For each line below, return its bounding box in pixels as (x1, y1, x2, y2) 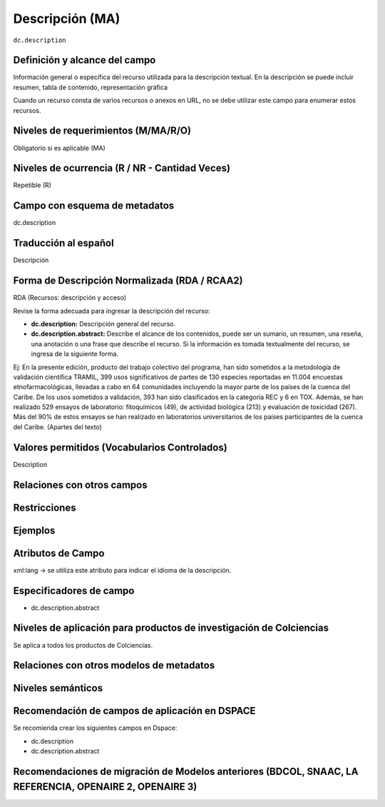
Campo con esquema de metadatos (13, 200, 175, 212)
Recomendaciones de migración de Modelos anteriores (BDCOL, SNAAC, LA (13, 766, 359, 778)
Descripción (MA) (13, 11, 120, 26)
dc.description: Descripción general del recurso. (31, 319, 176, 328)
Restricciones (13, 501, 76, 513)
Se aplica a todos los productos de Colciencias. (13, 641, 153, 649)
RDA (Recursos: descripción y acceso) (13, 294, 127, 302)
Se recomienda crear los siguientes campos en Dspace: (13, 723, 178, 732)
